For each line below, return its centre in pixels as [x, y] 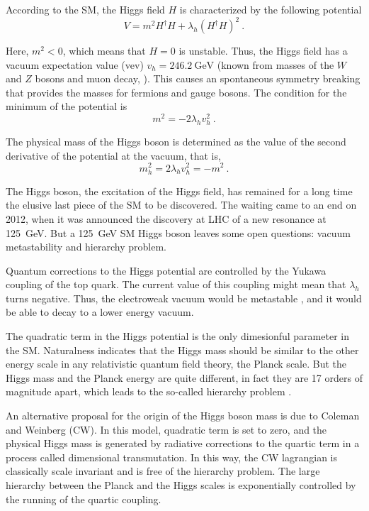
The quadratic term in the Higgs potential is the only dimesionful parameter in [177, 336]
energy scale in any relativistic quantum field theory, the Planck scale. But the [176, 364]
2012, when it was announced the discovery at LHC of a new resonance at [166, 218]
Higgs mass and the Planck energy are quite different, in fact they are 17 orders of [184, 377]
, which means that [104, 51]
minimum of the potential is [67, 106]
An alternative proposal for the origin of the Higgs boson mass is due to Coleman [183, 416]
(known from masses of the [276, 64]
